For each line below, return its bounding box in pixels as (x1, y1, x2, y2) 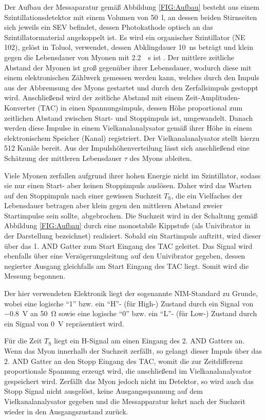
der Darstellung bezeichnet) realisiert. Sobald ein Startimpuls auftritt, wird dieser (4, 230, 261, 241)
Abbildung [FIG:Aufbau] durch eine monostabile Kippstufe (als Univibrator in (4, 220, 251, 231)
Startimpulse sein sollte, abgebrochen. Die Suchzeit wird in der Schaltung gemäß (4, 210, 258, 221)
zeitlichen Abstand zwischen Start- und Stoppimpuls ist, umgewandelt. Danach (4, 112, 253, 123)
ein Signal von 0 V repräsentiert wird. (4, 318, 124, 328)
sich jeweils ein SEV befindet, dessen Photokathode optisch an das (4, 22, 213, 32)
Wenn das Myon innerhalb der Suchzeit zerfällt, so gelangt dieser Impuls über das (4, 345, 262, 356)
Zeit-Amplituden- (185, 92, 240, 103)
